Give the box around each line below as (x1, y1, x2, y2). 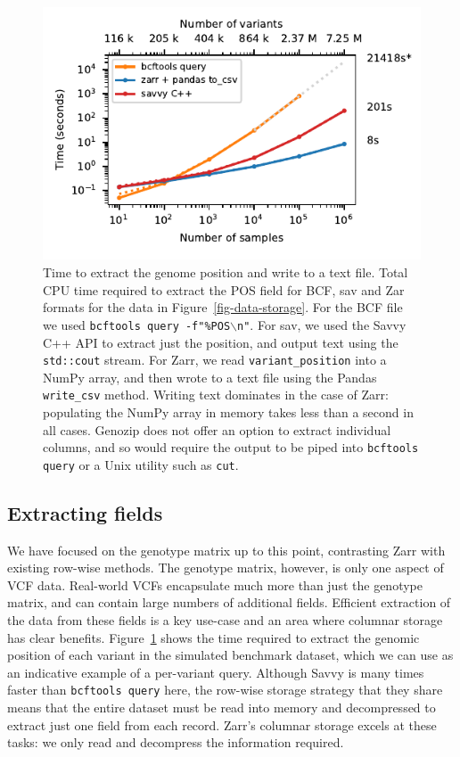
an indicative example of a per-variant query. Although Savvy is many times (7, 662, 424, 681)
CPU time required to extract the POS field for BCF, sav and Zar (43, 280, 405, 299)
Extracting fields (7, 498, 163, 526)
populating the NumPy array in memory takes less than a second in (43, 403, 414, 421)
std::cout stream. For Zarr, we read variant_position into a (43, 350, 387, 369)
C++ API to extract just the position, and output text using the (43, 333, 398, 351)
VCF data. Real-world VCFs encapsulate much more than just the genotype (7, 575, 423, 594)
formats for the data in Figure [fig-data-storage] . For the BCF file (43, 298, 403, 317)
